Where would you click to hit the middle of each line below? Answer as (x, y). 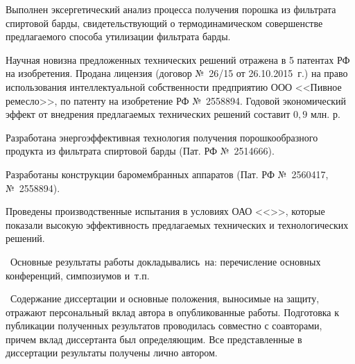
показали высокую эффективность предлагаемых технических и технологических (177, 224)
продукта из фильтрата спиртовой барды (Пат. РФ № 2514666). (140, 151)
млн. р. (326, 114)
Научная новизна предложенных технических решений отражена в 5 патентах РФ (178, 59)
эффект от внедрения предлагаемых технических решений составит (148, 114)
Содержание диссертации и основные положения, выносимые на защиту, (165, 298)
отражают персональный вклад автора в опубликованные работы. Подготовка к (173, 312)
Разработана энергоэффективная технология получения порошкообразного (162, 137)
